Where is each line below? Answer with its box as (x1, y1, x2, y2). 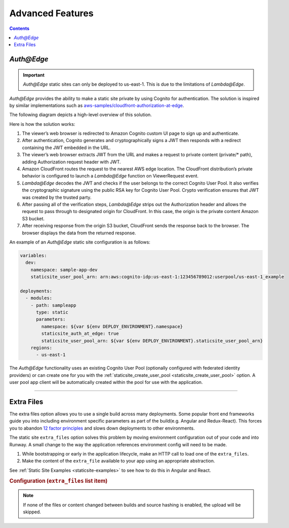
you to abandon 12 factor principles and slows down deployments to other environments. (9, 425, 195, 431)
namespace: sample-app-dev (30, 267, 98, 272)
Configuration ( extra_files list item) (9, 477, 108, 484)
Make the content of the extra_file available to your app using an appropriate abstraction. (22, 458, 215, 464)
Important (23, 72, 45, 78)
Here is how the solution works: (9, 121, 75, 127)
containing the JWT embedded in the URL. (22, 145, 111, 151)
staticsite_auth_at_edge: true (41, 331, 119, 337)
